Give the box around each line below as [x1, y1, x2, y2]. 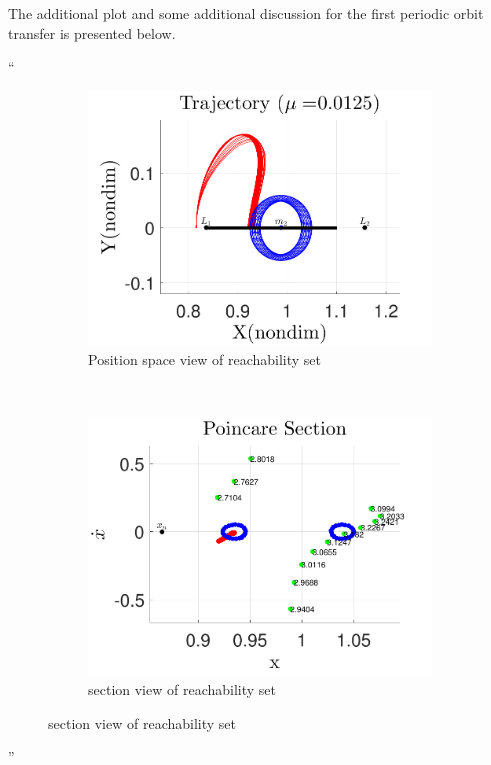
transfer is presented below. [8, 22, 176, 43]
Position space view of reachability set [88, 349, 322, 370]
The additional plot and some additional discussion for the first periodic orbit [8, 3, 484, 23]
